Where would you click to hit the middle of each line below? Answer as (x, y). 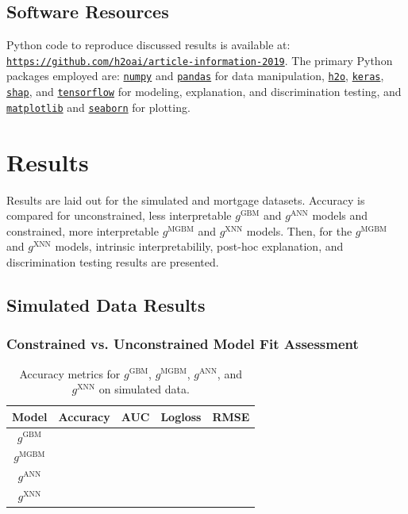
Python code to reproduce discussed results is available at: (148, 45)
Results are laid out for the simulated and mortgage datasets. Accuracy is (186, 199)
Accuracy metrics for (70, 373)
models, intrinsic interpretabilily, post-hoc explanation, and (199, 246)
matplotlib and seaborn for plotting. (98, 107)
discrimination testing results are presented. (113, 261)
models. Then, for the (299, 230)
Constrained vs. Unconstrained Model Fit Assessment (183, 344)
